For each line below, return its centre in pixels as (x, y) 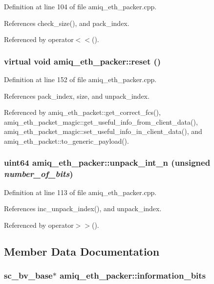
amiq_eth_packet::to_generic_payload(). (66, 141)
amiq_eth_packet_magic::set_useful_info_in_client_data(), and (103, 131)
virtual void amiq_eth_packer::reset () (83, 61)
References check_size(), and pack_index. (67, 23)
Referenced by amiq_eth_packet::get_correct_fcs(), (82, 112)
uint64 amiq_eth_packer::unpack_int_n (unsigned (107, 163)
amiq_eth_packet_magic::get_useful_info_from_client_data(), (101, 121)
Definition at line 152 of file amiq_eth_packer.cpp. (80, 79)
